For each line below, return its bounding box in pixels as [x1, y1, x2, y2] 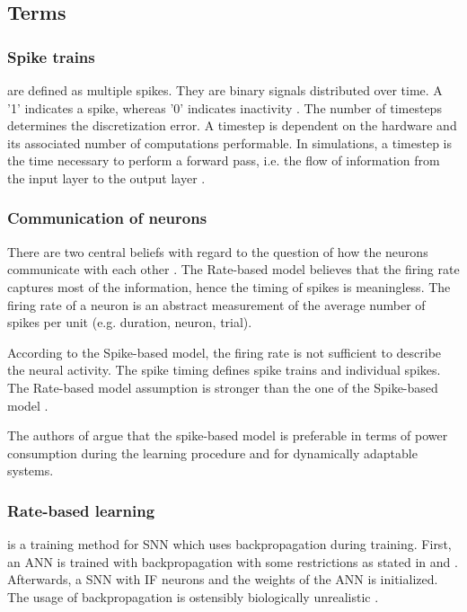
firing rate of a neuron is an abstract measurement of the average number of [7, 295, 426, 314]
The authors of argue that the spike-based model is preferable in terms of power [7, 426, 448, 445]
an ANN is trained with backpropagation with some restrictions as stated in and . [7, 552, 458, 571]
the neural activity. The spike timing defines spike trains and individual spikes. [7, 360, 441, 379]
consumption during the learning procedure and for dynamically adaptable [7, 443, 418, 462]
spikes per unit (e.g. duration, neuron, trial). [7, 313, 252, 332]
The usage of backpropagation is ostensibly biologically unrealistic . [7, 587, 379, 606]
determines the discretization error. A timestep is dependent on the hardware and [7, 116, 457, 135]
